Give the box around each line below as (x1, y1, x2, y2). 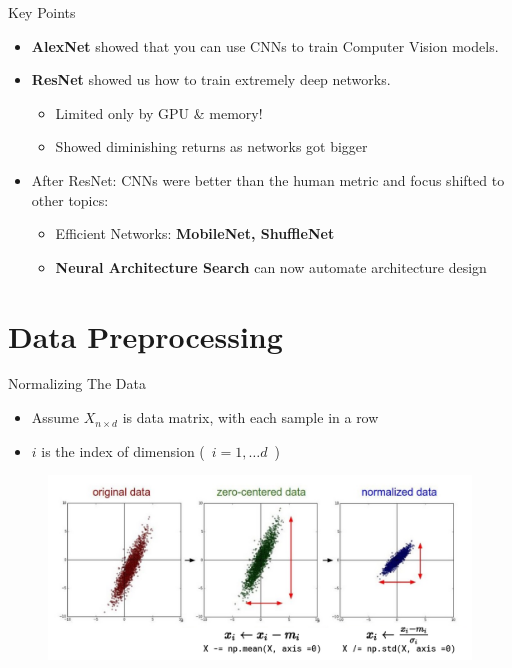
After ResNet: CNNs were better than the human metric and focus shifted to (31, 169, 505, 190)
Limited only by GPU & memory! (55, 102, 263, 123)
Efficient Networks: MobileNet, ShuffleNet (55, 223, 335, 244)
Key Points (8, 2, 76, 22)
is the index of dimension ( (41, 440, 205, 461)
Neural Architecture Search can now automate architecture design (55, 256, 487, 277)
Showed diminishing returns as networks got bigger (55, 136, 368, 157)
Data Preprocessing (8, 315, 283, 356)
